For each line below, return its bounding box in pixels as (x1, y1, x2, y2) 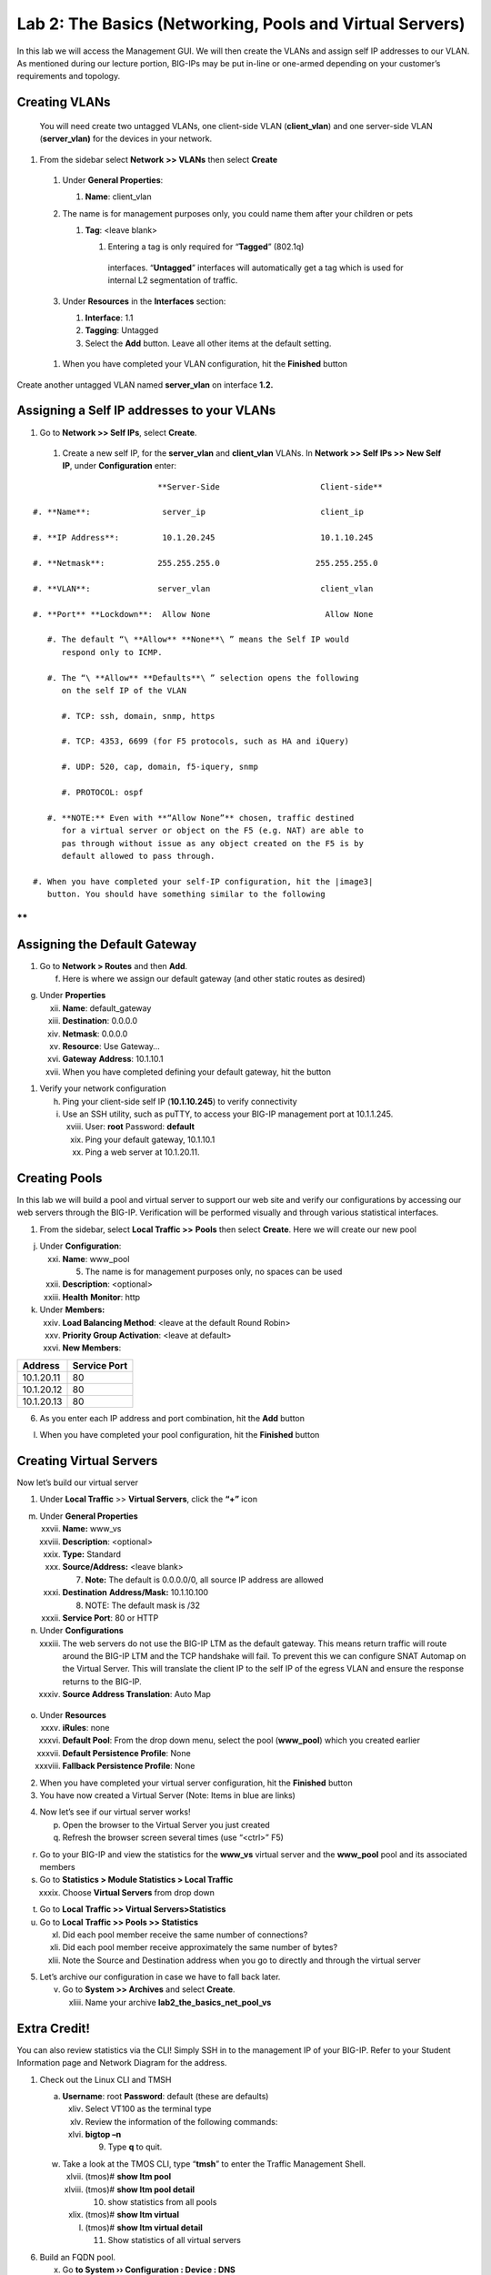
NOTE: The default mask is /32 (85, 1600, 200, 1611)
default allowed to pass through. (61, 851, 215, 861)
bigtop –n (85, 2129, 122, 2140)
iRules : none (62, 1723, 110, 1734)
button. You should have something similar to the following (46, 889, 326, 900)
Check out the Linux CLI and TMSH (39, 2074, 172, 2085)
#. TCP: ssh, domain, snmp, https (61, 711, 215, 721)
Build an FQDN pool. (39, 2251, 116, 2262)
